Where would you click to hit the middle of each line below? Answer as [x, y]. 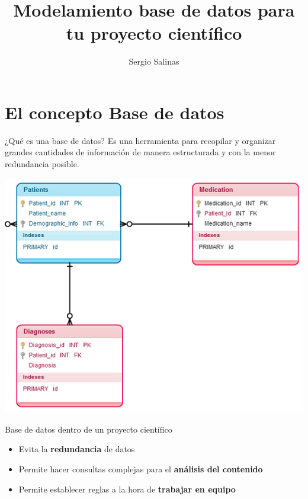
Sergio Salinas [154, 61]
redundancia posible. [42, 164]
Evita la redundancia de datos [77, 449]
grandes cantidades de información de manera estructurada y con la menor [140, 152]
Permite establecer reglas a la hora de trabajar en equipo [127, 489]
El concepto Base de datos [115, 112]
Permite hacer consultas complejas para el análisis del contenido [141, 468]
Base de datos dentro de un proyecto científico [89, 429]
